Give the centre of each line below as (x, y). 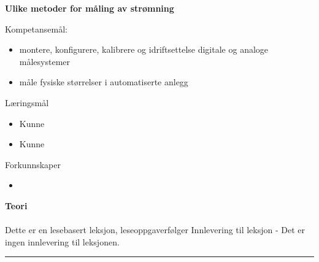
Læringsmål (27, 102)
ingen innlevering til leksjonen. (62, 241)
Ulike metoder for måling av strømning (90, 8)
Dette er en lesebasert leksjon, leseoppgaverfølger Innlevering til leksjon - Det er (155, 230)
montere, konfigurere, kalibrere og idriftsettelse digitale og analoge (144, 49)
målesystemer (45, 61)
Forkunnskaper (33, 164)
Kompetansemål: (36, 29)
